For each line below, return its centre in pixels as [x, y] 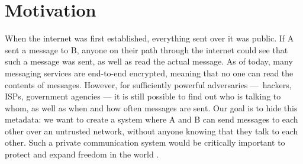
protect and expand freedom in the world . [82, 154]
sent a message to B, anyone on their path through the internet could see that [146, 49]
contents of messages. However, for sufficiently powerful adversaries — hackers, [148, 84]
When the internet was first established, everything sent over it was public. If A [149, 38]
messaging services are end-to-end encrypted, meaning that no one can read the [149, 73]
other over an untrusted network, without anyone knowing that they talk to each [151, 131]
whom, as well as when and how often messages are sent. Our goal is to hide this [151, 107]
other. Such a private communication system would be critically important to [145, 142]
